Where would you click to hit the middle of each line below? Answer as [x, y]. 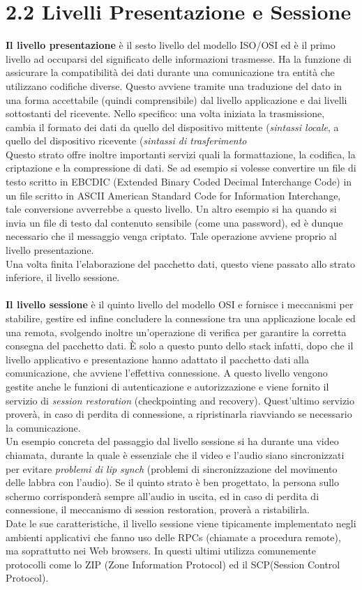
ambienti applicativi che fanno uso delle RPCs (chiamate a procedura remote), [173, 537]
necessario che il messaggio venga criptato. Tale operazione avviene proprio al [171, 236]
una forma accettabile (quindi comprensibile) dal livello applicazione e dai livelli [176, 99]
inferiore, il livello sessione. [63, 277]
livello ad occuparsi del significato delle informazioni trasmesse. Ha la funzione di [179, 58]
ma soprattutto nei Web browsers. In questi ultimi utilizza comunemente [161, 551]
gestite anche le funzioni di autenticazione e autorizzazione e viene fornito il [167, 386]
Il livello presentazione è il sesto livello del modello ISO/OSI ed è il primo [171, 45]
